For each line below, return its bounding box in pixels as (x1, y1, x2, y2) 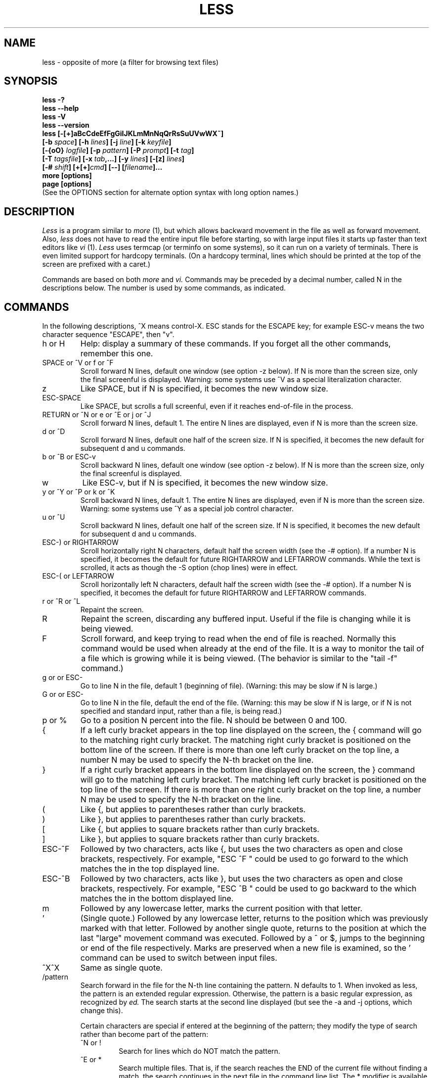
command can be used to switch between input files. (80, 953, 277, 963)
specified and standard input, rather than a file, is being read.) (80, 707, 282, 716)
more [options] (42, 171, 92, 180)
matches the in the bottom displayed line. (80, 893, 234, 904)
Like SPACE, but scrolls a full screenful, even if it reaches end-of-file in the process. (80, 402, 353, 411)
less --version (42, 121, 89, 130)
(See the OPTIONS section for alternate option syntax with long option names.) (42, 188, 299, 197)
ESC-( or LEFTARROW (42, 572, 114, 581)
